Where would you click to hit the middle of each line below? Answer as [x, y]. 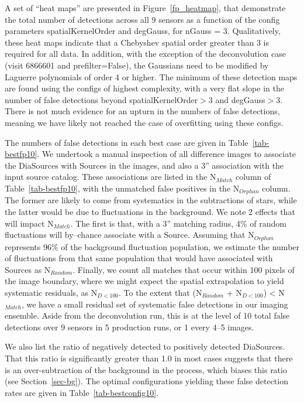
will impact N [29, 223]
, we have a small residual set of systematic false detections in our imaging [155, 304]
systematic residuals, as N [51, 292]
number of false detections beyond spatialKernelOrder [101, 99]
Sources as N [28, 269]
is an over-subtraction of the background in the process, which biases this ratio [146, 369]
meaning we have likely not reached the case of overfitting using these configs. [144, 122]
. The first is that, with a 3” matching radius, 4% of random [178, 223]
